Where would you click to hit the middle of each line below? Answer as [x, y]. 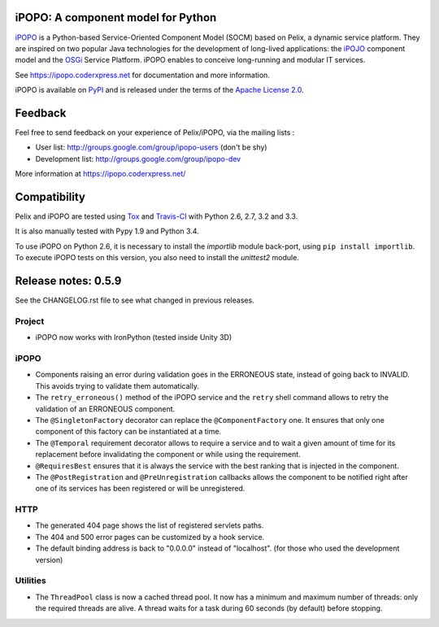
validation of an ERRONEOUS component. [105, 409]
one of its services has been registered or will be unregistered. [140, 489]
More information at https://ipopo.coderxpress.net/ [100, 174]
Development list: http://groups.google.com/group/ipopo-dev [138, 159]
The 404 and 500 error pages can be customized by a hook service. [150, 537]
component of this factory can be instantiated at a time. [128, 432]
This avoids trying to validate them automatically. [117, 385]
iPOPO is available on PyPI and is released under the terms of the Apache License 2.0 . [159, 90]
